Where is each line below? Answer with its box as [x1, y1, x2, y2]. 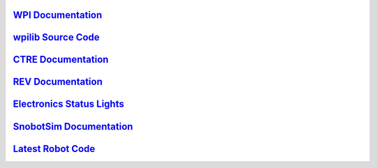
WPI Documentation [13, 9, 103, 21]
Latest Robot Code [13, 143, 96, 155]
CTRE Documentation [13, 54, 109, 66]
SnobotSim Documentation [13, 121, 133, 132]
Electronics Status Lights [13, 98, 125, 110]
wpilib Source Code [13, 31, 101, 43]
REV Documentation [13, 76, 103, 88]
